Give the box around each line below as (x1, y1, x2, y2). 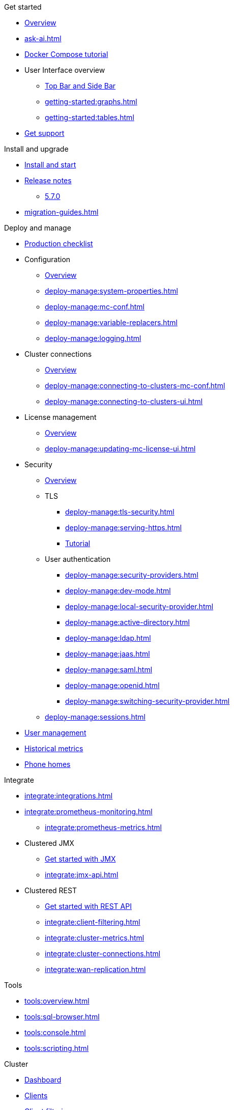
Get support (24, 129, 65, 137)
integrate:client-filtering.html (45, 918, 140, 926)
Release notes (24, 176, 72, 185)
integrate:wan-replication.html (45, 965, 146, 974)
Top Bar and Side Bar (45, 81, 116, 90)
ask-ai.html (24, 34, 62, 43)
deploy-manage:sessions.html (45, 713, 145, 721)
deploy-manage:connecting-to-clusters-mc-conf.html (45, 381, 225, 390)
